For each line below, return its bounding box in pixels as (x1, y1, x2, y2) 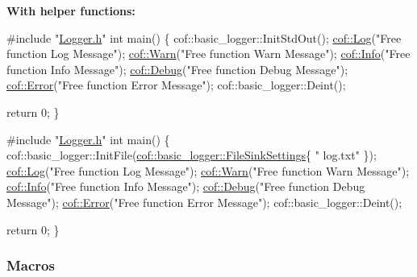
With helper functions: (6, 2, 136, 19)
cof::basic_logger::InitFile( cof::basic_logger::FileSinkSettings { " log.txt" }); (6, 147, 377, 163)
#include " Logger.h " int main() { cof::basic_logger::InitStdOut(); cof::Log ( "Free (6, 29, 402, 46)
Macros (6, 255, 55, 275)
